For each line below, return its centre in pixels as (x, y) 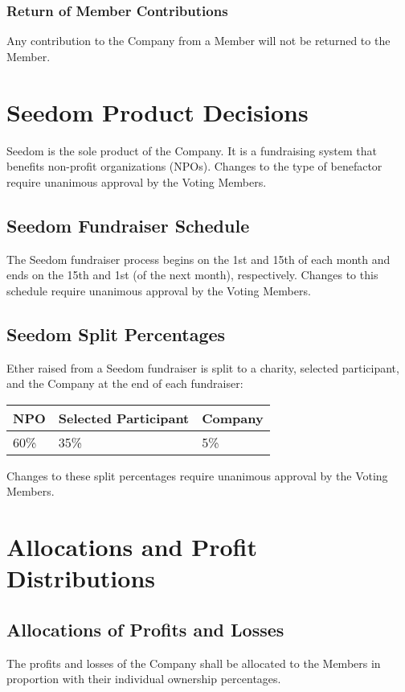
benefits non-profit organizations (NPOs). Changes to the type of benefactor (194, 166)
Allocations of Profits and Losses (145, 629)
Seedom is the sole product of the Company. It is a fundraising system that (192, 150)
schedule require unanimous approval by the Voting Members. (159, 290)
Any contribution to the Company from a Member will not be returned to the (198, 41)
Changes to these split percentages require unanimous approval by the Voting (197, 475)
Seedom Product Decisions (157, 111)
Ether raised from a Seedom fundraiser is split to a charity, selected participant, (203, 367)
